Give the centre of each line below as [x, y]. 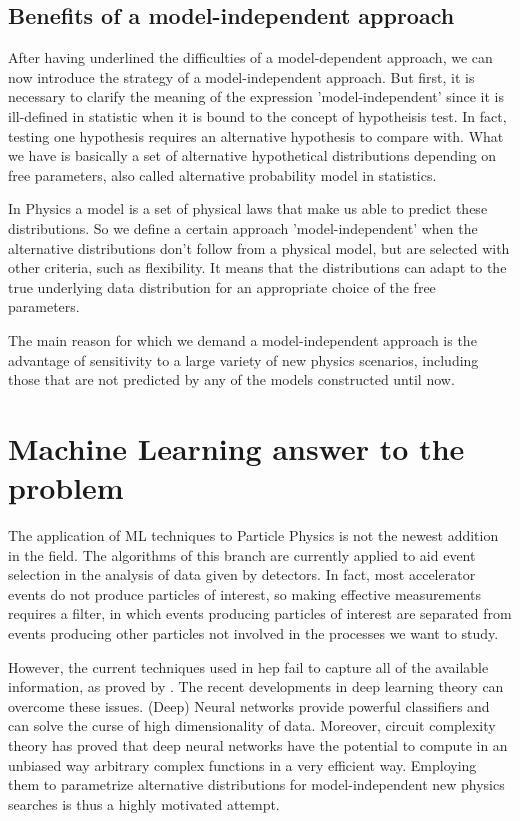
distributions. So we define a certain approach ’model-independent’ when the [243, 227]
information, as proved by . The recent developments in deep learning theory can [256, 686]
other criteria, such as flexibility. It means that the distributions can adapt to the [257, 267]
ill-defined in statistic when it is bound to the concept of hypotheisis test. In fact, [257, 115]
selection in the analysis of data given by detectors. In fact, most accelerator [242, 574]
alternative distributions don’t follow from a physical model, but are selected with [259, 247]
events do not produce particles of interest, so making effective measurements [245, 593]
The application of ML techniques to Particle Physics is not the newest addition [253, 535]
